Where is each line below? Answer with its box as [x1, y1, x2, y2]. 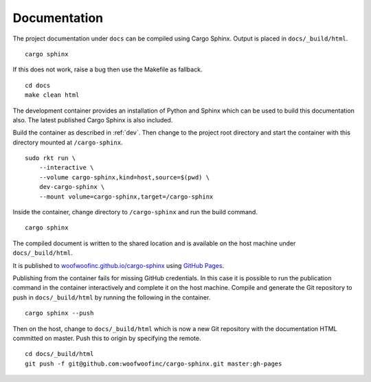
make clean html [25, 91, 80, 99]
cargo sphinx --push [25, 309, 94, 317]
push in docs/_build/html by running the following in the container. [12, 293, 211, 302]
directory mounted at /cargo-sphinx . [12, 138, 123, 146]
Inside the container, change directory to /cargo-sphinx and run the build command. [12, 208, 258, 216]
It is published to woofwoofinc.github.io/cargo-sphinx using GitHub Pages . [12, 261, 225, 269]
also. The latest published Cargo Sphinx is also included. [12, 115, 173, 124]
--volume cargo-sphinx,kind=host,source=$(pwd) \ [38, 173, 210, 181]
